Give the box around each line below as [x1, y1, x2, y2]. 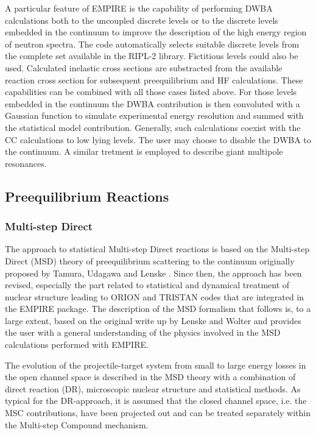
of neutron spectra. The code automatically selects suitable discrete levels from [5, 37, 300, 50]
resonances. [5, 157, 47, 169]
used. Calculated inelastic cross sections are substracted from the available [5, 61, 283, 74]
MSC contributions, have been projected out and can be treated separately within [5, 406, 311, 419]
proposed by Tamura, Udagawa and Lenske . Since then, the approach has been [5, 266, 302, 279]
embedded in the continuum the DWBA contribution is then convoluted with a [5, 97, 300, 110]
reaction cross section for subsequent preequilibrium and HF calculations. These [5, 73, 303, 86]
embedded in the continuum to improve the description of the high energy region [5, 26, 307, 38]
